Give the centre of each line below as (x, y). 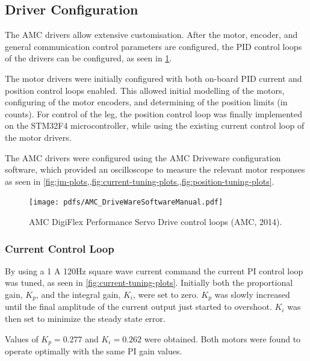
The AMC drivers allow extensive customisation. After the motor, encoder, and (151, 35)
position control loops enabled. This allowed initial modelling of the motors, (145, 90)
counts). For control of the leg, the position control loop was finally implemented (154, 113)
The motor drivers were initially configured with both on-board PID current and (153, 78)
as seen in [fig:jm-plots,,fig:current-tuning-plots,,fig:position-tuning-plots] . (140, 181)
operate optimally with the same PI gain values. (94, 351)
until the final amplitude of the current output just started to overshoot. (138, 307)
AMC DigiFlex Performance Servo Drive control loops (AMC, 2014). (156, 221)
